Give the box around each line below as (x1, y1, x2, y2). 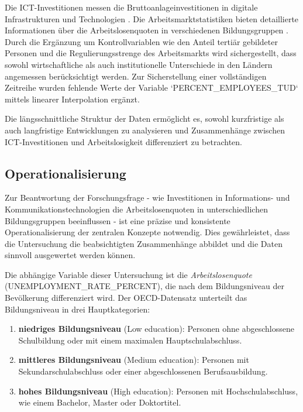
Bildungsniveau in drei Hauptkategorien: (5, 303, 150, 315)
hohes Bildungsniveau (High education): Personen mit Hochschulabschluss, (18, 384, 298, 397)
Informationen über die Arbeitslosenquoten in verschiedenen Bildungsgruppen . (5, 24, 288, 36)
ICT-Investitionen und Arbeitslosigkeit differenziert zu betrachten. (5, 135, 242, 147)
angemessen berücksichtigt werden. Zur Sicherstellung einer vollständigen (5, 70, 267, 82)
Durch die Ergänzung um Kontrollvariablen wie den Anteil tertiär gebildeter (5, 35, 278, 47)
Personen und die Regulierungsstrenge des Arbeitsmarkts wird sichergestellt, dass (5, 47, 297, 59)
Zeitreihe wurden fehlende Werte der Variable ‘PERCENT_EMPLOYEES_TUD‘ (5, 81, 298, 94)
